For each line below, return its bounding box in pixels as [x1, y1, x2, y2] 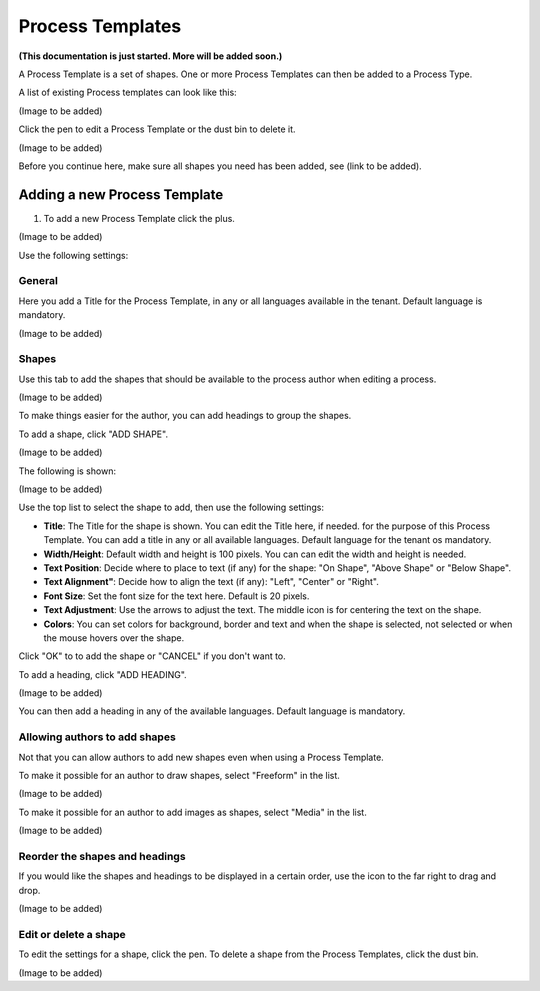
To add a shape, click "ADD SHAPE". [18, 428, 169, 440]
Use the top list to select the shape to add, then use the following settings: [18, 501, 325, 514]
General [18, 274, 59, 288]
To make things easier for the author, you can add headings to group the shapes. [18, 410, 352, 422]
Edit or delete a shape [18, 927, 127, 941]
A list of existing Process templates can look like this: [18, 86, 237, 99]
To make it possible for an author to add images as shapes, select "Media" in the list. [18, 806, 367, 818]
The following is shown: [18, 465, 117, 477]
